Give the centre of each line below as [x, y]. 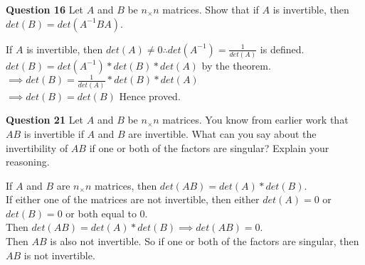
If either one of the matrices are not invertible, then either [133, 199]
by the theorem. [236, 65]
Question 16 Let [45, 9]
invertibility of [37, 147]
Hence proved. [150, 96]
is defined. [282, 49]
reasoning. [28, 162]
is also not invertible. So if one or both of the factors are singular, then [205, 241]
